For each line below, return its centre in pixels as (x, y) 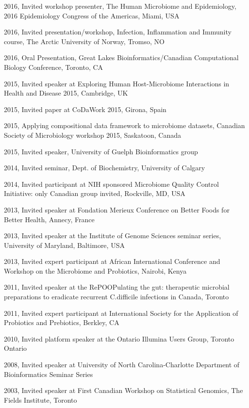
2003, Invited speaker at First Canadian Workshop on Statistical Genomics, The (124, 390)
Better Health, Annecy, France (49, 219)
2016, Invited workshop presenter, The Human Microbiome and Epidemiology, (120, 6)
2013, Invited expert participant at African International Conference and (112, 261)
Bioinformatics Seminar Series (49, 374)
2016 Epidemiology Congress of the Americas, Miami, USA (92, 15)
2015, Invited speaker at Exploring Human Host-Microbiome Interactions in (117, 83)
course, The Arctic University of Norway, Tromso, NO (84, 41)
